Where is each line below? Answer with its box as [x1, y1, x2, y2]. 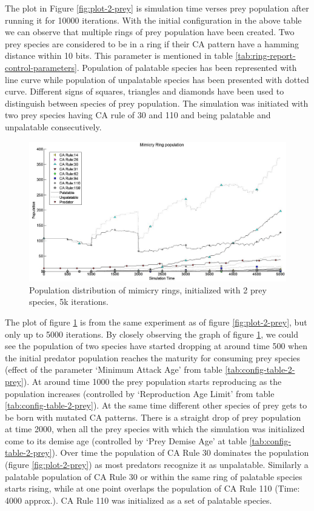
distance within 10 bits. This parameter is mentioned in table [5, 49, 233, 62]
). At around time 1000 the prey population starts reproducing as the [23, 375, 282, 387]
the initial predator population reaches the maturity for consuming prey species [5, 351, 301, 364]
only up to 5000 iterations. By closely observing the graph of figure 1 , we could [5, 327, 298, 340]
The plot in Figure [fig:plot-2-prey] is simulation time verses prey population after [5, 2, 309, 14]
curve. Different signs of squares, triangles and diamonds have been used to [5, 85, 284, 98]
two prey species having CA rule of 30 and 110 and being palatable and [5, 109, 271, 121]
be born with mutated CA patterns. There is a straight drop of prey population [5, 410, 301, 423]
